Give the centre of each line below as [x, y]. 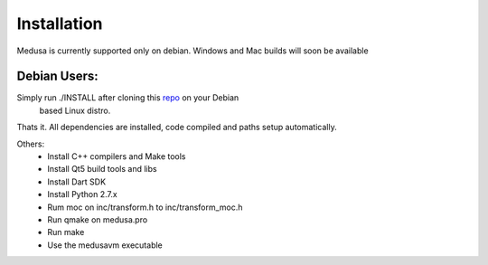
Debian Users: [57, 76]
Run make [66, 232]
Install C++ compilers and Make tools [117, 156]
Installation [60, 24]
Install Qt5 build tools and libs [102, 169]
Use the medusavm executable [105, 245]
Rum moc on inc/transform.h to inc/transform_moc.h [145, 207]
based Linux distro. [75, 110]
